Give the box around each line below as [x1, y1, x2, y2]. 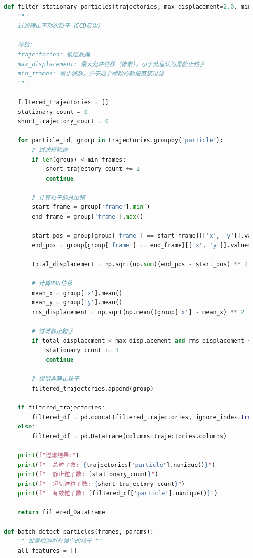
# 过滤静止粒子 [32, 328, 73, 335]
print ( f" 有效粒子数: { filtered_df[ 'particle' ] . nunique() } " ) [18, 490, 217, 497]
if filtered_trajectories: [18, 404, 105, 411]
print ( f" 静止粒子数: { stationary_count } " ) [18, 471, 159, 478]
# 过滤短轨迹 [32, 146, 68, 153]
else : [18, 423, 36, 430]
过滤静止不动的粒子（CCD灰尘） [18, 22, 104, 30]
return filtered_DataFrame [18, 509, 105, 516]
